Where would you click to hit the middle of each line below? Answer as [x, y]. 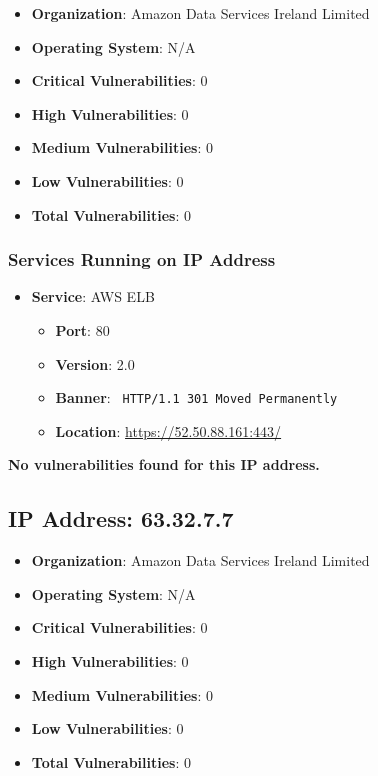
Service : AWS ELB [93, 296]
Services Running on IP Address [142, 259]
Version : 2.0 [95, 363]
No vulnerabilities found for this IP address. [164, 464]
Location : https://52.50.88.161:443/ [168, 430]
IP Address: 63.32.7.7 [121, 518]
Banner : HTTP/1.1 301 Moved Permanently [196, 397]
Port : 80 [82, 329]
